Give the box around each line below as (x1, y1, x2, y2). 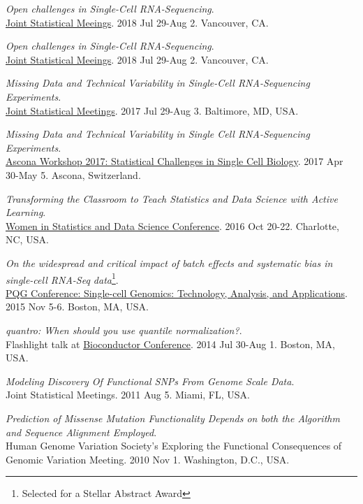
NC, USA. (6, 232, 49, 247)
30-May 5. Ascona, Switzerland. (6, 167, 141, 182)
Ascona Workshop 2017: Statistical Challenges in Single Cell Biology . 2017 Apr (6, 154, 343, 168)
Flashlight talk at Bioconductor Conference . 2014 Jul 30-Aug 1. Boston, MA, (6, 336, 335, 351)
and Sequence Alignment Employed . (6, 424, 157, 439)
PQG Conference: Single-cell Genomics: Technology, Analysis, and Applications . (6, 285, 348, 300)
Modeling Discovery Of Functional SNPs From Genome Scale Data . (6, 373, 295, 388)
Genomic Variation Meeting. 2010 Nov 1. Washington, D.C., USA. (6, 452, 290, 466)
